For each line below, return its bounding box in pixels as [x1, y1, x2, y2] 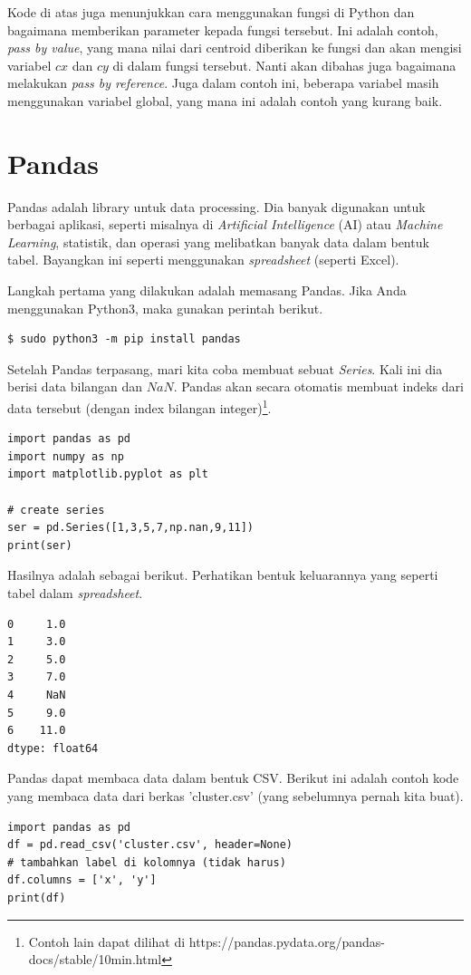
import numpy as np [7, 449, 124, 463]
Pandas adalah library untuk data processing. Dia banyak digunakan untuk [7, 197, 426, 216]
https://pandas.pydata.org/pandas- [188, 932, 385, 951]
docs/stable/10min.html [28, 950, 162, 969]
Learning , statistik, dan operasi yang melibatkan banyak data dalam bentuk [7, 232, 429, 251]
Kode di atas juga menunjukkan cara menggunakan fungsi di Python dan [7, 3, 415, 21]
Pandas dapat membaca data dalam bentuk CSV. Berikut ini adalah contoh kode [7, 768, 459, 787]
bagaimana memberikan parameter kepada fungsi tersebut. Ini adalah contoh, [7, 20, 438, 39]
